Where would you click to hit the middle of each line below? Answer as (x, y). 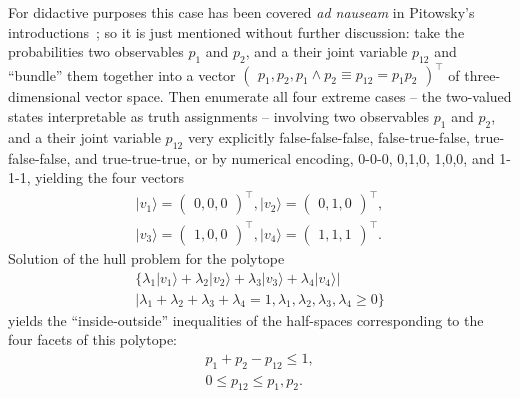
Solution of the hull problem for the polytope (146, 257)
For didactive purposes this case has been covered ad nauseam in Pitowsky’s (241, 12)
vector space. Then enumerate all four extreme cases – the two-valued (298, 96)
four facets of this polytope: (92, 339)
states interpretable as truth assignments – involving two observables (219, 116)
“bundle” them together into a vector (122, 74)
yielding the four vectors (109, 177)
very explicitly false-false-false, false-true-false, (328, 136)
